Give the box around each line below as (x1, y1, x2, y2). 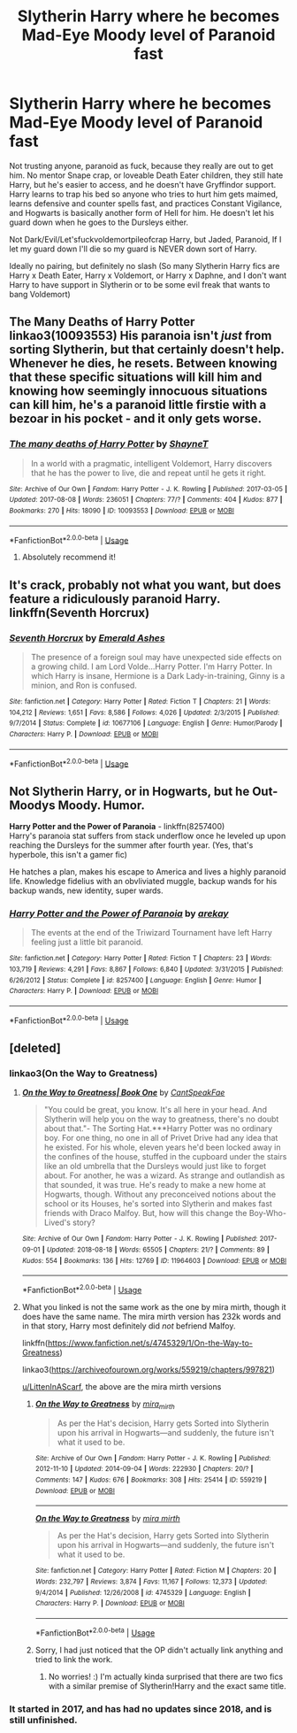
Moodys (9, 797, 56, 813)
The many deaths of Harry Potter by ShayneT (9, 438, 209, 451)
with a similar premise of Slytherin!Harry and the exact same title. (48, 1680, 287, 1691)
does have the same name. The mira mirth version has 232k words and (21, 1311, 281, 1321)
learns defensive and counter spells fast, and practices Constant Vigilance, (9, 197, 283, 209)
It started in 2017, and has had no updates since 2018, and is (9, 1702, 272, 1714)
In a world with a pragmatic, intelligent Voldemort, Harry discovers (30, 458, 272, 468)
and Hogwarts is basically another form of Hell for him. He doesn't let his (9, 207, 275, 218)
